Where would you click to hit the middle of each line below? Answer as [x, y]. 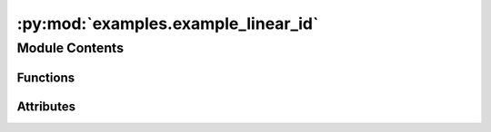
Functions [46, 77]
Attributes [46, 106]
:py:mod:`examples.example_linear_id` [168, 24]
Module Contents [70, 48]
